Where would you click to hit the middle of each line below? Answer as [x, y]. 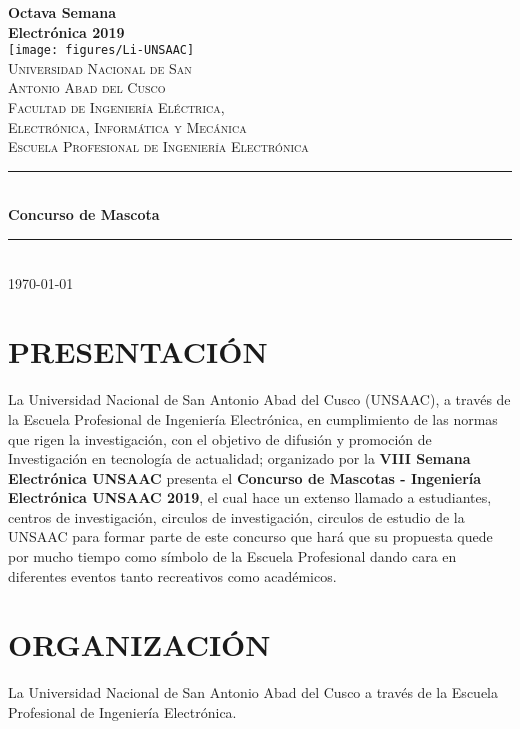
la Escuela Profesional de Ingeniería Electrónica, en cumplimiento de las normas [253, 418]
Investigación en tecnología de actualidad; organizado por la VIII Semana [239, 458]
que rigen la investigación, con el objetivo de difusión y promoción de [220, 438]
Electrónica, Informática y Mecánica [127, 126]
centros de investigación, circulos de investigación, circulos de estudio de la [236, 516]
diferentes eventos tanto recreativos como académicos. [172, 575]
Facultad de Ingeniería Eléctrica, [116, 107]
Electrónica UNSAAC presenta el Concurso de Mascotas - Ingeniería [245, 477]
